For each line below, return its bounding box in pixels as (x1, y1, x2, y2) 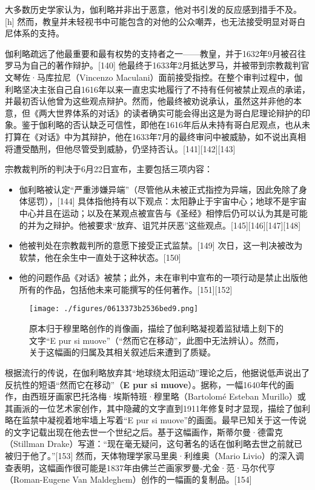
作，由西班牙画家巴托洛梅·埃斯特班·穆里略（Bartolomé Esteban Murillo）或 (5, 390, 306, 403)
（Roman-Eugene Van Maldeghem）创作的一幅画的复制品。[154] (5, 473, 252, 486)
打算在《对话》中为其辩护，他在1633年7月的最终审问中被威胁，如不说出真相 (5, 130, 306, 143)
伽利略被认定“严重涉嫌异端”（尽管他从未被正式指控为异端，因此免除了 (19, 183, 299, 195)
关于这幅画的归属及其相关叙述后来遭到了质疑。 (29, 346, 216, 358)
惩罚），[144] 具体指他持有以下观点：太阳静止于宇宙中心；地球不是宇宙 (27, 195, 307, 207)
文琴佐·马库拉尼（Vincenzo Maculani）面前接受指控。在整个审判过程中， (5, 70, 294, 83)
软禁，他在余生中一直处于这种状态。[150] (19, 250, 181, 263)
